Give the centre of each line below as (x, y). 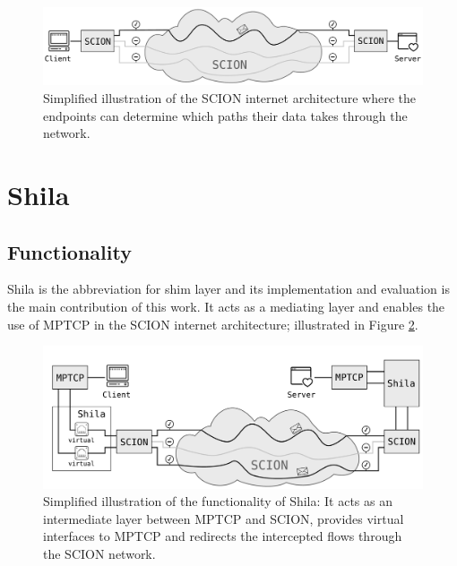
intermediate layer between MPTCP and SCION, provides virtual (224, 518)
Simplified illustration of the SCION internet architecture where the (230, 97)
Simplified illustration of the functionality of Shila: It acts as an (218, 501)
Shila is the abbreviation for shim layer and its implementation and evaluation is (228, 289)
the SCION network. (99, 553)
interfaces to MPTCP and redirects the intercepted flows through (223, 536)
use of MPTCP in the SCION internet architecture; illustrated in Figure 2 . (213, 324)
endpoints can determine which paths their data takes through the (225, 115)
